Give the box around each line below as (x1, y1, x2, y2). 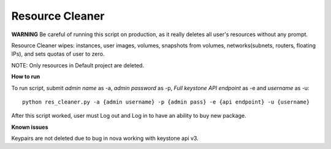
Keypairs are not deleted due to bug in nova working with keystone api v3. (11, 135, 199, 142)
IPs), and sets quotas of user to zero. (11, 50, 105, 58)
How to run (11, 73, 40, 80)
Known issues (11, 123, 48, 131)
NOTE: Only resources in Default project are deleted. (11, 61, 144, 69)
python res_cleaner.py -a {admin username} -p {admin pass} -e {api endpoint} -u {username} (22, 98, 310, 105)
